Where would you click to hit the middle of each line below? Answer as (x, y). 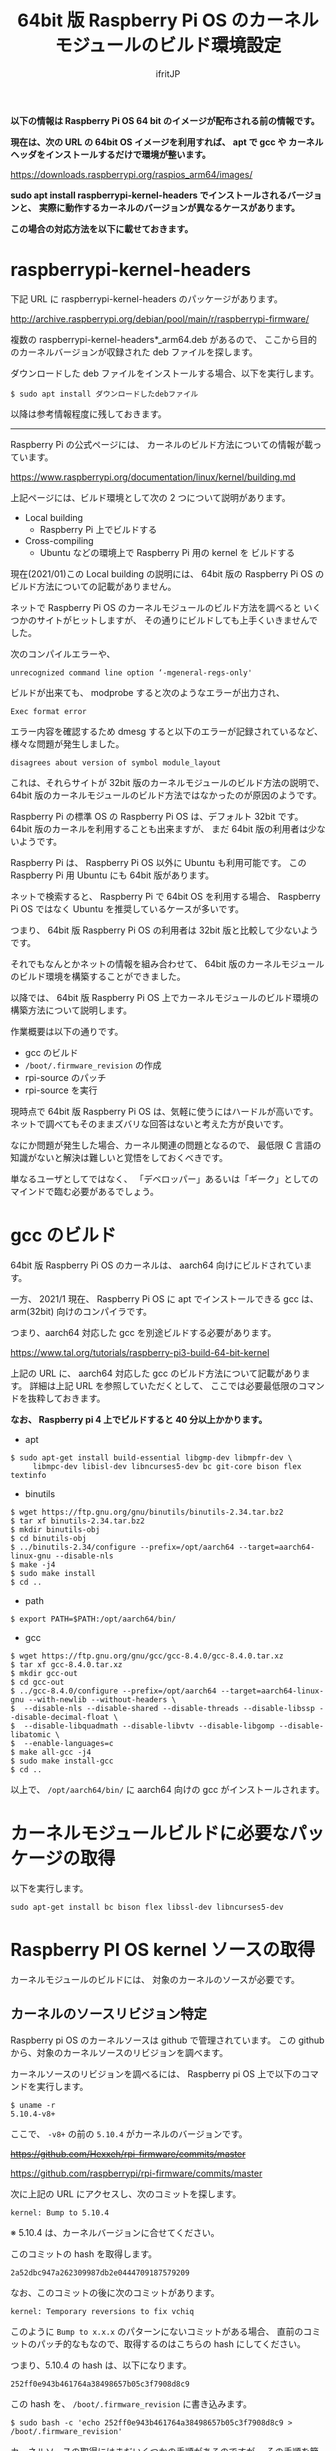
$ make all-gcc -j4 (51, 1752)
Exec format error (48, 711)
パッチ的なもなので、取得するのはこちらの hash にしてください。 (171, 2343)
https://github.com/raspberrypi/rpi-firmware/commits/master (136, 2173)
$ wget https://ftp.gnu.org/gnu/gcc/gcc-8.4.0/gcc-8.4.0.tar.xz (147, 1656)
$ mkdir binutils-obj (55, 1529)
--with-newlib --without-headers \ (102, 1699)
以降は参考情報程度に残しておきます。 (88, 413)
